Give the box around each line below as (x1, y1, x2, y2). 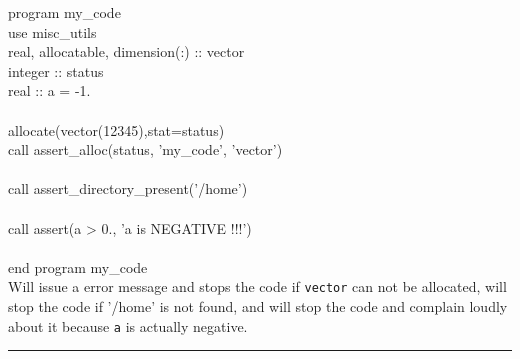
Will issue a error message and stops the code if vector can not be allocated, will (8, 276, 507, 297)
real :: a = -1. (8, 80, 91, 101)
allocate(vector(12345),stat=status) (8, 119, 225, 140)
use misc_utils (8, 21, 97, 42)
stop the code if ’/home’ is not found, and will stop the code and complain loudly (8, 295, 508, 316)
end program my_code (8, 256, 148, 277)
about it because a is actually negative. (8, 315, 248, 336)
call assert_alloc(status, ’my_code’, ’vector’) (8, 139, 283, 160)
